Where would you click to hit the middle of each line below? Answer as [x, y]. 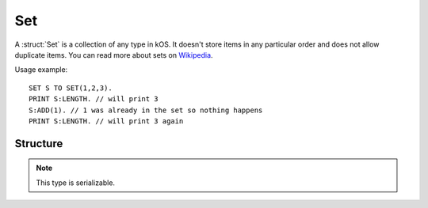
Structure [39, 144]
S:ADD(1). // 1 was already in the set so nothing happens [146, 110]
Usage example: [41, 70]
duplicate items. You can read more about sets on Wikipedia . [114, 55]
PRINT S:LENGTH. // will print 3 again [106, 121]
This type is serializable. [75, 183]
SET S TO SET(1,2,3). [71, 88]
